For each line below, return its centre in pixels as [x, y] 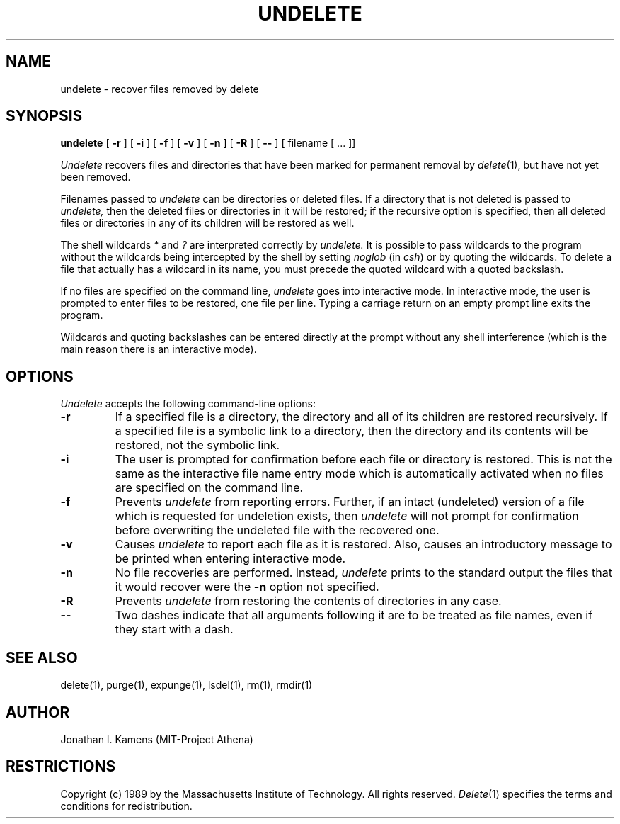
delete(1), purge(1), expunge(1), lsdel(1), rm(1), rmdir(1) [186, 685]
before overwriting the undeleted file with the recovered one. [277, 530]
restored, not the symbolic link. [197, 445]
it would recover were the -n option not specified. [247, 587]
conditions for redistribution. [126, 806]
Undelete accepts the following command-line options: [188, 404]
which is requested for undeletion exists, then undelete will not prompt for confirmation [347, 516]
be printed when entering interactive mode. [230, 559]
